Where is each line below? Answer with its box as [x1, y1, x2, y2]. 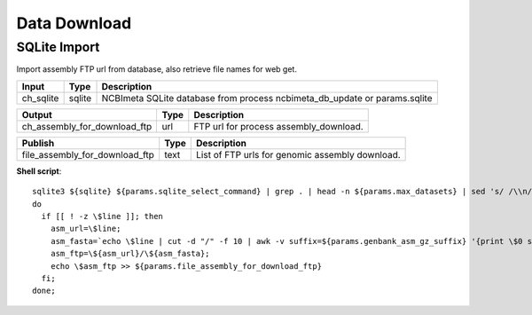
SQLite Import [16, 39, 100, 55]
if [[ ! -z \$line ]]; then [41, 211, 164, 221]
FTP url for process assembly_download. [193, 120, 364, 132]
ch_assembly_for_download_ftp [21, 120, 153, 132]
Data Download [16, 13, 132, 33]
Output [21, 108, 52, 121]
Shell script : [16, 165, 62, 177]
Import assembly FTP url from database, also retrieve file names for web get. [16, 64, 297, 75]
